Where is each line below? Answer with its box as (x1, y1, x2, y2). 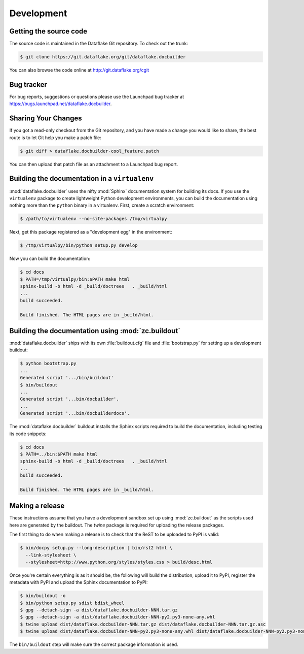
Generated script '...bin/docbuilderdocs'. (20, 410, 130, 416)
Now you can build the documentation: (9, 255, 91, 261)
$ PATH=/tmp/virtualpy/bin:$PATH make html (20, 276, 130, 282)
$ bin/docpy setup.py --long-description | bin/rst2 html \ (20, 545, 173, 551)
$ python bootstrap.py (20, 361, 77, 367)
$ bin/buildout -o (20, 593, 66, 599)
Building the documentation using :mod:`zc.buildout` (9, 326, 181, 335)
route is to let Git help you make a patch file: (9, 135, 101, 141)
